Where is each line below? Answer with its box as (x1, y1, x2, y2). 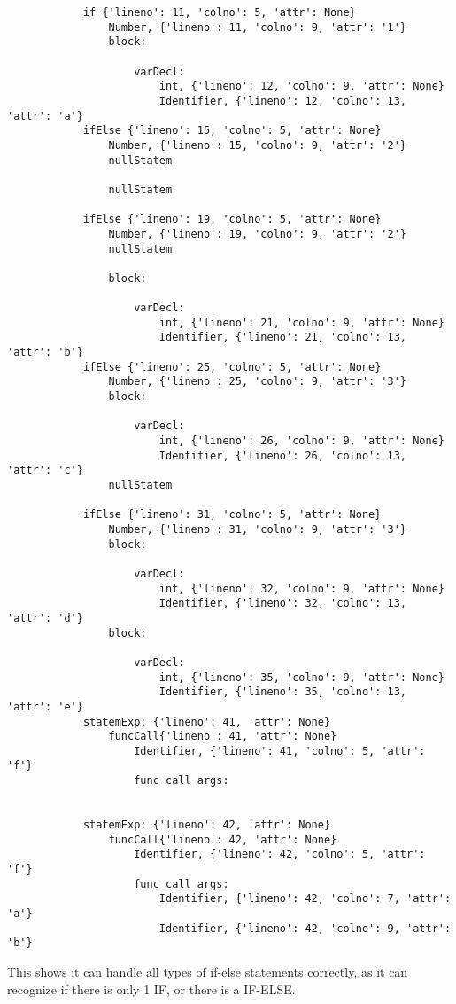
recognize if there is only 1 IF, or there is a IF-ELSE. (7, 979, 296, 998)
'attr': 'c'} (7, 464, 83, 477)
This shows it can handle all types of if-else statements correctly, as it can (7, 962, 408, 980)
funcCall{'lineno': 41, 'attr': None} (108, 730, 337, 743)
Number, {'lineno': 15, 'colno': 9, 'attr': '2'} (108, 138, 407, 152)
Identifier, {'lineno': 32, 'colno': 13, (158, 597, 407, 610)
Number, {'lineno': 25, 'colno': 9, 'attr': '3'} (108, 375, 407, 388)
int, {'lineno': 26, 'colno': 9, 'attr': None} (158, 435, 444, 448)
